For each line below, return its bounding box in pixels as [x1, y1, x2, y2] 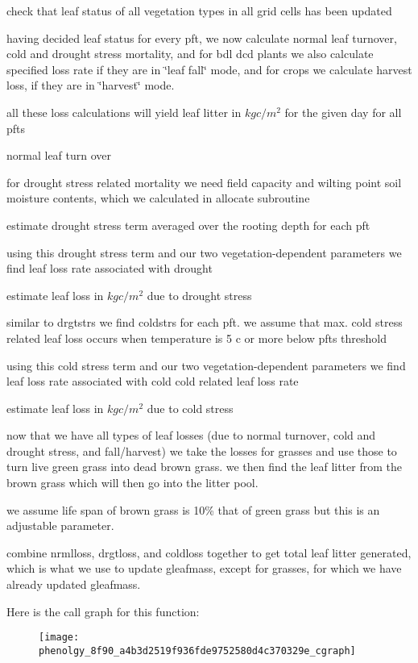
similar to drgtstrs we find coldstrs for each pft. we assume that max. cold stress [6, 314, 403, 331]
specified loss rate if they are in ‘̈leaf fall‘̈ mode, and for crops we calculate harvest [6, 60, 412, 77]
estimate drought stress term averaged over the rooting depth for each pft [6, 216, 370, 233]
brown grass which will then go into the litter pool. [6, 474, 259, 491]
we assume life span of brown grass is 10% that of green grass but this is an [6, 501, 380, 518]
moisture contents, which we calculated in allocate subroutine [6, 190, 310, 206]
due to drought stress [147, 286, 252, 303]
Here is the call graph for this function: [6, 603, 200, 619]
